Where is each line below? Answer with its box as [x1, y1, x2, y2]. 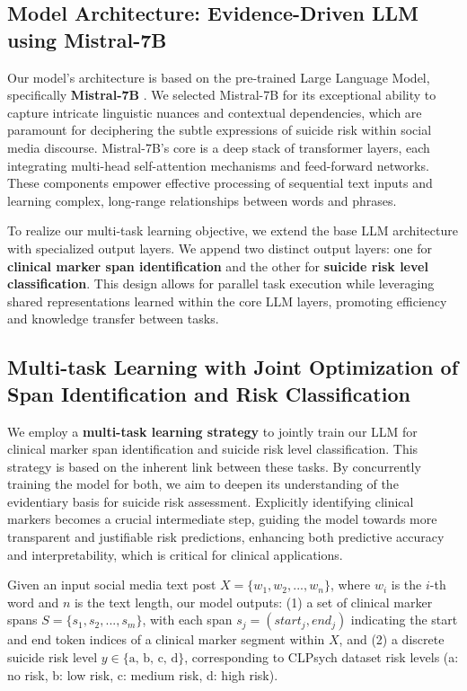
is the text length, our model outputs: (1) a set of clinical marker [74, 592, 433, 611]
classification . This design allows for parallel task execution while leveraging [7, 274, 435, 293]
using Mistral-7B [7, 25, 167, 53]
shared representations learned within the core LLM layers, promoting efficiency [7, 291, 447, 310]
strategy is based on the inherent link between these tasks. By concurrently [7, 456, 421, 475]
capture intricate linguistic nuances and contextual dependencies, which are [7, 102, 422, 121]
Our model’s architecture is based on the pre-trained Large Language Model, [7, 67, 430, 86]
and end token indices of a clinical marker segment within [7, 630, 325, 649]
